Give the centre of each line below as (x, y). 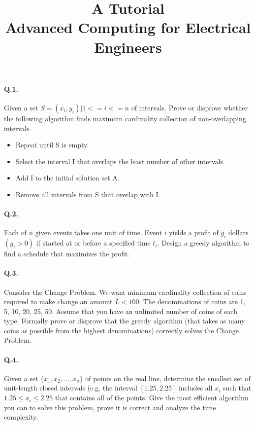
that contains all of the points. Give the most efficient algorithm (152, 398)
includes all (195, 388)
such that (237, 388)
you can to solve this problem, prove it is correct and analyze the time (110, 407)
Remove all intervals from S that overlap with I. (88, 194)
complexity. (21, 417)
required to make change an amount (58, 301)
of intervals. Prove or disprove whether (190, 107)
